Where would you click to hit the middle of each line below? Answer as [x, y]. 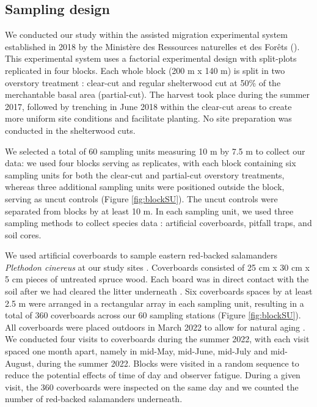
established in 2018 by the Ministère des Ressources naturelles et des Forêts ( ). [152, 46]
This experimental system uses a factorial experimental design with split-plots [151, 58]
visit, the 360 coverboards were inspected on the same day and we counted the [152, 387]
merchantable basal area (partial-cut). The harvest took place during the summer [158, 94]
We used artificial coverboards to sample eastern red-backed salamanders [141, 255]
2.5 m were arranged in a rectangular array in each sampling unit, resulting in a [155, 303]
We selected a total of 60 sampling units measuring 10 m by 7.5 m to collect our [155, 151]
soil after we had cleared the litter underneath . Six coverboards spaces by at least [159, 291]
